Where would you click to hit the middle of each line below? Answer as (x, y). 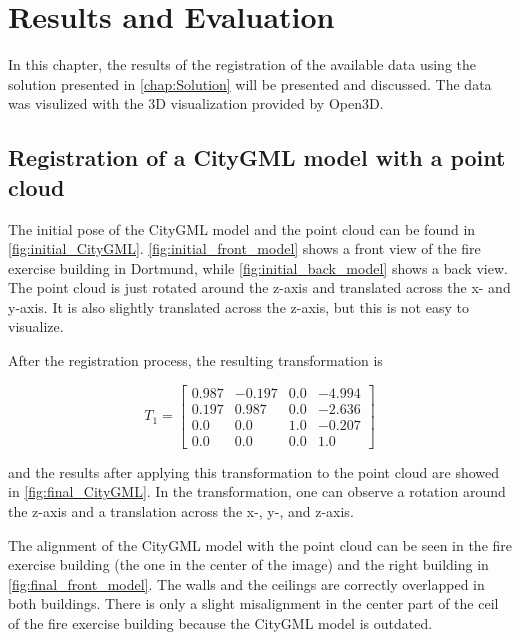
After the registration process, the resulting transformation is (195, 360)
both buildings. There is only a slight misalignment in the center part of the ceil (253, 603)
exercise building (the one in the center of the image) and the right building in (248, 564)
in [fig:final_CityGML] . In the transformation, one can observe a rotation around (257, 491)
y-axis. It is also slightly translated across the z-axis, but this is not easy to (238, 306)
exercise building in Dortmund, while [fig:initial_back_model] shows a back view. (258, 267)
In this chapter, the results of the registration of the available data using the (242, 64)
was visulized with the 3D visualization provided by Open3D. (196, 103)
